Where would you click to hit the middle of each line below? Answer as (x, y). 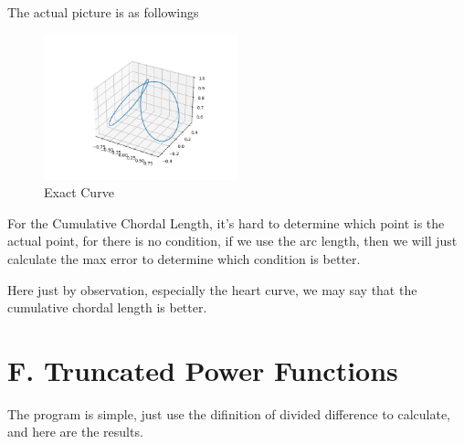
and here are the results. (75, 432)
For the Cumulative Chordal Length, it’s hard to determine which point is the (226, 222)
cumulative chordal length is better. (107, 307)
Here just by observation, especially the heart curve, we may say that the (212, 289)
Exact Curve (79, 192)
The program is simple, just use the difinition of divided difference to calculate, (229, 413)
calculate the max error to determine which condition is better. (184, 258)
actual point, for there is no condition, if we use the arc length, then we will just (232, 241)
